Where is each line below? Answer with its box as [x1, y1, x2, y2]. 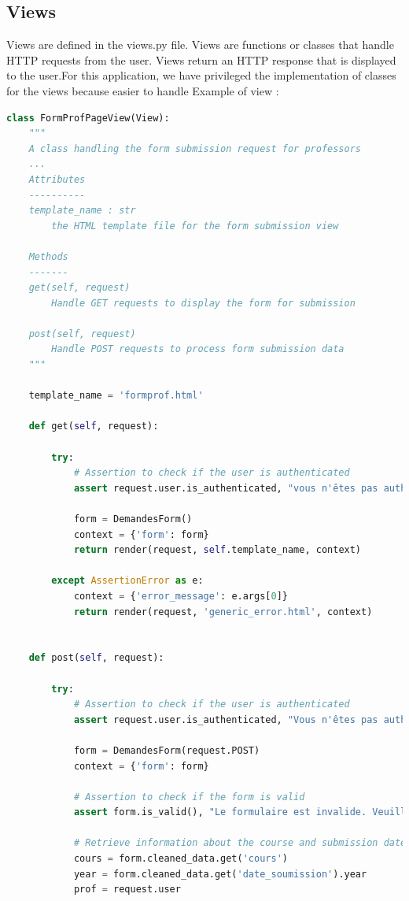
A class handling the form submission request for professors [28, 143, 362, 154]
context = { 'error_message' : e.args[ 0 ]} [73, 590, 289, 602]
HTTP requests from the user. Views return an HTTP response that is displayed [6, 51, 396, 68]
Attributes [28, 173, 86, 185]
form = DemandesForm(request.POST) [73, 744, 260, 756]
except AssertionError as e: [51, 575, 204, 587]
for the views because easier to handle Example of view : [6, 82, 279, 98]
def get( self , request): [28, 421, 159, 432]
